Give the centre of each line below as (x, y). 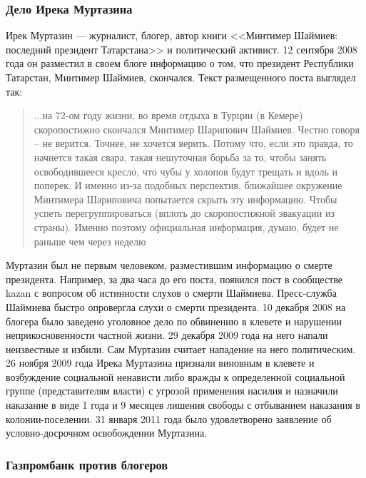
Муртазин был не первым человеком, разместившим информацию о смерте (169, 265)
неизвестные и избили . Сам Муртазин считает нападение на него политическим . (181, 349)
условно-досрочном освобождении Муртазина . (107, 433)
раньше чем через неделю (90, 241)
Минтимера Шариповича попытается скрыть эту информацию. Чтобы (185, 199)
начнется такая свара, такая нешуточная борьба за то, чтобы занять (180, 157)
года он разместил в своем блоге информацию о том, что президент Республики (180, 63)
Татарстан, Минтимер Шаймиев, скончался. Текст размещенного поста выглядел (181, 77)
